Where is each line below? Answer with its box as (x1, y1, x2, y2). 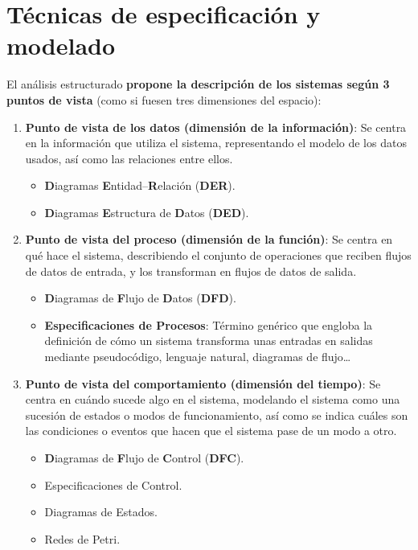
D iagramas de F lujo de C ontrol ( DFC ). (44, 449, 244, 466)
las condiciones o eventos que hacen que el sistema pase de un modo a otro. (25, 422, 397, 439)
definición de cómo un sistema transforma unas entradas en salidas (44, 332, 373, 349)
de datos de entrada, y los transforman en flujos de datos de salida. (25, 262, 357, 279)
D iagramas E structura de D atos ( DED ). (44, 203, 249, 220)
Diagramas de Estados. (44, 503, 158, 520)
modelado (6, 29, 116, 62)
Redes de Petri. (44, 530, 121, 547)
